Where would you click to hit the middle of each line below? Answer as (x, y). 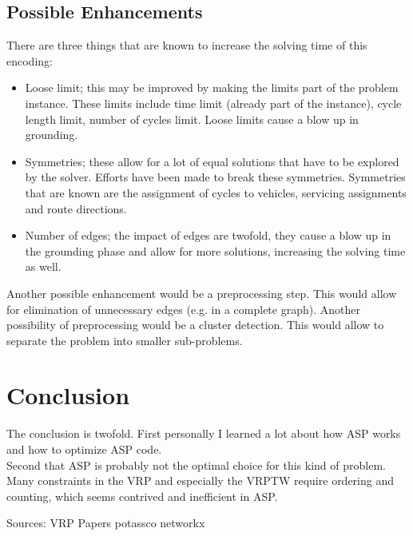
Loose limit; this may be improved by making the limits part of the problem (212, 87)
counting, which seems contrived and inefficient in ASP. (142, 496)
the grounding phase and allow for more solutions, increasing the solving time (215, 250)
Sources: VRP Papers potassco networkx (106, 523)
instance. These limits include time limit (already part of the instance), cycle (213, 103)
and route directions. (76, 208)
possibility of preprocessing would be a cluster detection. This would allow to (195, 325)
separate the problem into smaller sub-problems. (125, 340)
